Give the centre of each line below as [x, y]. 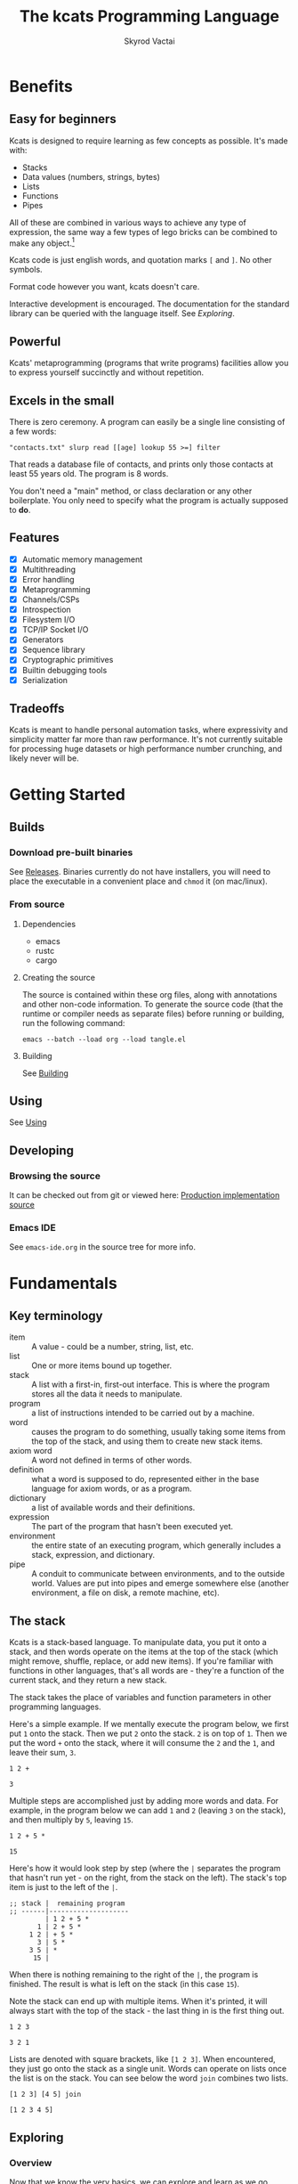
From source [37, 904]
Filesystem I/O [48, 620]
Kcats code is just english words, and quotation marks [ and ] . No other [141, 260]
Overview [31, 2163]
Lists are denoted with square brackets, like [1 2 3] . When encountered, [142, 2059]
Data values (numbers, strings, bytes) [91, 176]
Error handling [48, 579]
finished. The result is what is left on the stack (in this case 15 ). [125, 1984]
